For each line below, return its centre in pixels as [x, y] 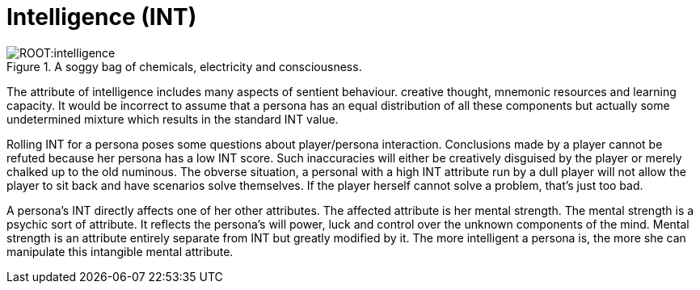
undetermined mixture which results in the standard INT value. [173, 119]
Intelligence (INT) [102, 17]
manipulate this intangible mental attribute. [120, 251]
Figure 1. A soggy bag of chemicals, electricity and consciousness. [184, 66]
